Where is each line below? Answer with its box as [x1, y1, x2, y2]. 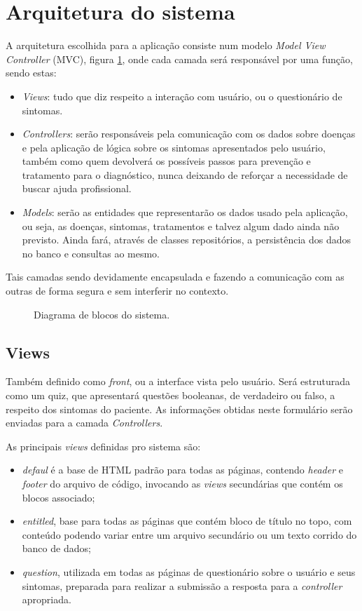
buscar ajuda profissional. [22, 181, 132, 196]
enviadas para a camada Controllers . [6, 415, 163, 430]
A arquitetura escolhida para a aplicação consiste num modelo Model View [6, 38, 326, 53]
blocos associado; [22, 490, 95, 504]
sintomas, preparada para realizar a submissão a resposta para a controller [22, 578, 342, 593]
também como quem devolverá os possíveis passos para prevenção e [22, 154, 311, 168]
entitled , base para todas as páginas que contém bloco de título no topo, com [22, 513, 352, 528]
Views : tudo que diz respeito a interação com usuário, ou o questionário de [22, 88, 342, 103]
